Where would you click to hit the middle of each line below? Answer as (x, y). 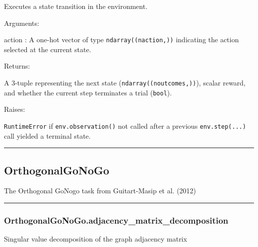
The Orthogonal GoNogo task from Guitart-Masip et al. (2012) (100, 191)
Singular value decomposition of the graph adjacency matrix (96, 239)
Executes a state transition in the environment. (76, 6)
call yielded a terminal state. (47, 135)
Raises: (15, 109)
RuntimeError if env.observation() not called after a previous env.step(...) (125, 125)
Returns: (17, 66)
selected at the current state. (48, 49)
